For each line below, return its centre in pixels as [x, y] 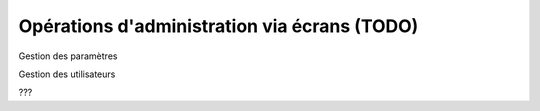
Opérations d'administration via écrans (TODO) [218, 26]
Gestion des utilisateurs [67, 74]
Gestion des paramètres [68, 56]
